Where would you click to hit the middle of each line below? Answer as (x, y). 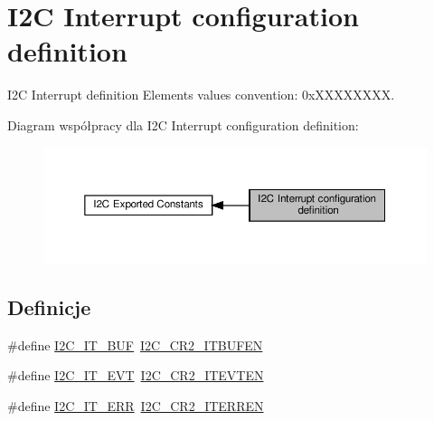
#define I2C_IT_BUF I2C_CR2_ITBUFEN (135, 344)
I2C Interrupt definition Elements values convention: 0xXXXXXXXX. (201, 95)
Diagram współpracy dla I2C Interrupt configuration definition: (183, 124)
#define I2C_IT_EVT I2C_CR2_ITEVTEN (136, 375)
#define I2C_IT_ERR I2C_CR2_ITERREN (136, 405)
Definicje (49, 306)
